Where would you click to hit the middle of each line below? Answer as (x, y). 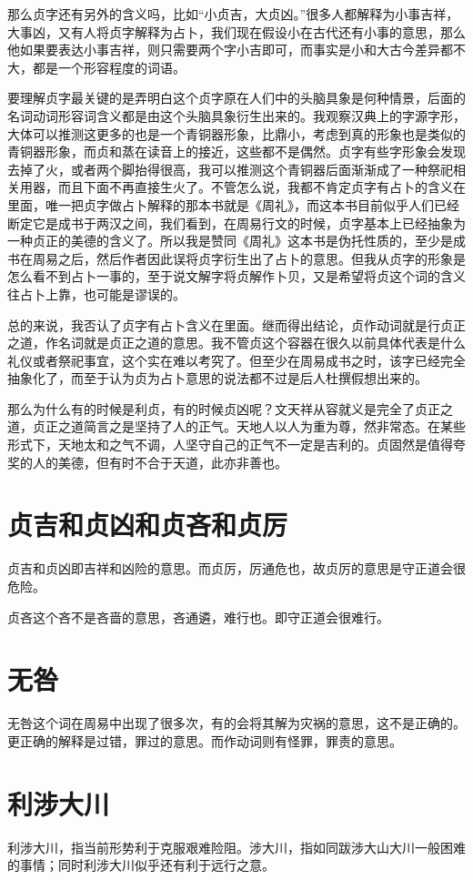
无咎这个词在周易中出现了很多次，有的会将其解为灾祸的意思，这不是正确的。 (236, 723)
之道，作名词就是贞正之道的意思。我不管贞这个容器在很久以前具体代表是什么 (236, 343)
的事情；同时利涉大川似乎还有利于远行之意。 (141, 865)
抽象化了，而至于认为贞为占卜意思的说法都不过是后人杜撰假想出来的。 (217, 378)
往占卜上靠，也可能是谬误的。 (96, 293)
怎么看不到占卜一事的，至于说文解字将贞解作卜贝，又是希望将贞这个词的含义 (236, 276)
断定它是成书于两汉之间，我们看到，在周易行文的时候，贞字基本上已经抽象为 (236, 223)
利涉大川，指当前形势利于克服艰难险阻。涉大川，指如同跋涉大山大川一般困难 (236, 847)
